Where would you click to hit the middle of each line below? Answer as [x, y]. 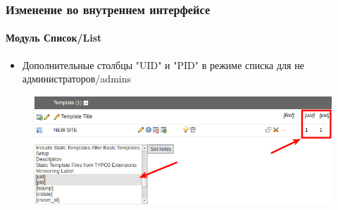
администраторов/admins [77, 79]
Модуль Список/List [54, 38]
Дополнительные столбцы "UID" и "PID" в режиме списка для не [163, 64]
